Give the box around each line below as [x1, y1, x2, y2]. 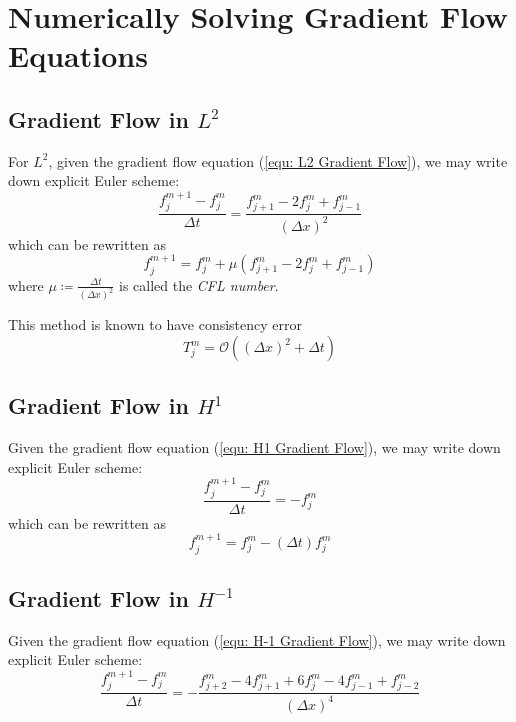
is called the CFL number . [118, 274, 279, 295]
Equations [8, 35, 148, 76]
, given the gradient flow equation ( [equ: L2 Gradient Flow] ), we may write [48, 150, 508, 171]
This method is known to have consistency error [8, 314, 303, 335]
